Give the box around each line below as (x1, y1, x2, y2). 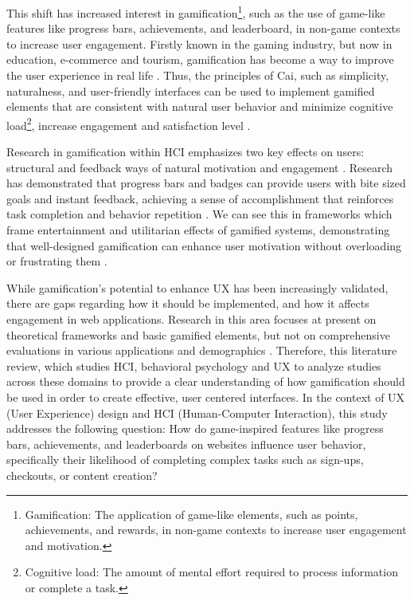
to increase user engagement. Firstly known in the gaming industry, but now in (6, 35, 393, 52)
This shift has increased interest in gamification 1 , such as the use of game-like (6, 2, 385, 21)
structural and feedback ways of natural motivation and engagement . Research (6, 159, 393, 175)
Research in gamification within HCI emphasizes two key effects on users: (6, 143, 365, 160)
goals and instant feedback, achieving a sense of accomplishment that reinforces (6, 190, 394, 206)
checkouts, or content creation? (6, 466, 158, 483)
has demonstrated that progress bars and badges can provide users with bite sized (6, 175, 406, 191)
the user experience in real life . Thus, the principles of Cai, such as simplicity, (6, 67, 389, 84)
